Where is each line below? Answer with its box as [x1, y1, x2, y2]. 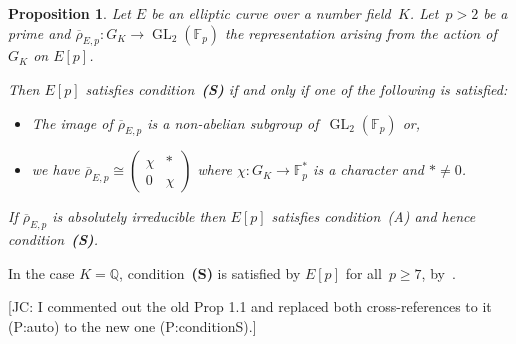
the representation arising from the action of [225, 22, 497, 43]
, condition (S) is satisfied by [119, 262, 301, 283]
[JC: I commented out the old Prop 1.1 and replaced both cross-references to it [8, 296, 492, 317]
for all [345, 262, 382, 283]
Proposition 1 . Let [8, 3, 131, 23]
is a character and [313, 159, 425, 180]
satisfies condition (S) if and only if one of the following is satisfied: [85, 78, 508, 99]
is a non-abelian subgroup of [147, 112, 319, 133]
